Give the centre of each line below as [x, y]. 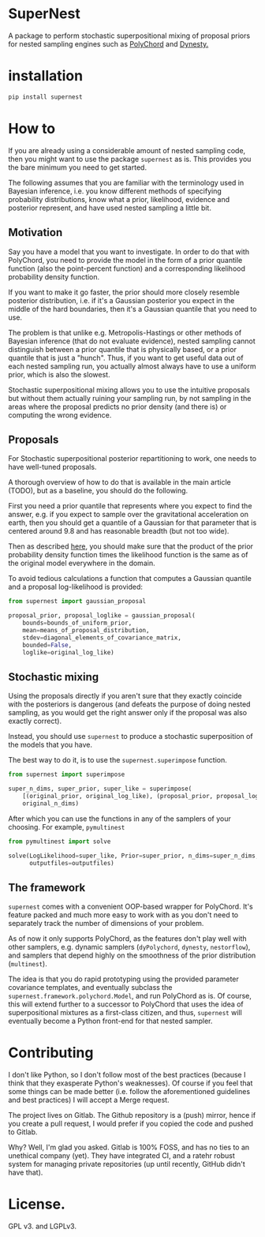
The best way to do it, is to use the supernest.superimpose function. [118, 760]
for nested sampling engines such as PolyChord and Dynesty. [108, 43]
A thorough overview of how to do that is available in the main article [119, 482]
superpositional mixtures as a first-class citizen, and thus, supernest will [125, 1013]
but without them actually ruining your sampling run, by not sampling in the [130, 398]
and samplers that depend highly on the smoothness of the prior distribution [132, 955]
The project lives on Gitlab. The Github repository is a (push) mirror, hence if [132, 1115]
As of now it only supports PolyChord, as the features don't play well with [127, 939]
